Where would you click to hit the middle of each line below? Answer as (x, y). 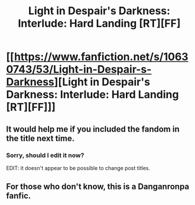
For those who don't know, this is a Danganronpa (98, 187)
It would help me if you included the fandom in (93, 129)
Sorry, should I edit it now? (45, 155)
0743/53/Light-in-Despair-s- (79, 70)
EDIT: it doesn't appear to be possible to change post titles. (78, 168)
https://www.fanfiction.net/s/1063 (101, 57)
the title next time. (40, 138)
